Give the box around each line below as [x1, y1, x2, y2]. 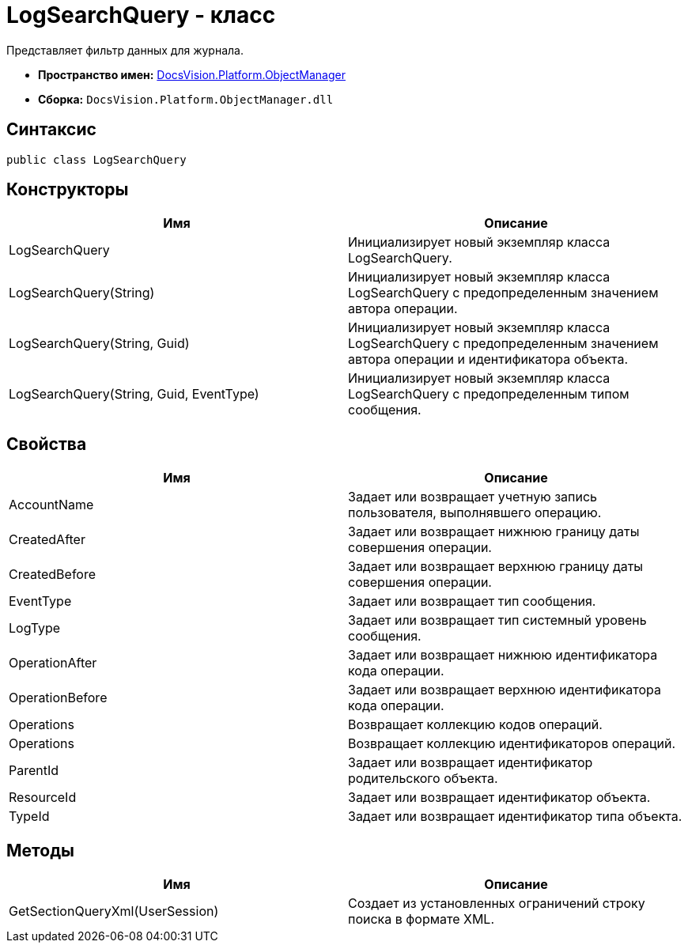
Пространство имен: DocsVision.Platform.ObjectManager [38, 67, 346, 81]
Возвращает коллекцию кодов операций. [348, 716, 603, 733]
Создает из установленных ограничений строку [348, 895, 645, 912]
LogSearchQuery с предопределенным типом [348, 386, 629, 403]
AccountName [9, 497, 94, 513]
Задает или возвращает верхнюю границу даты [348, 558, 644, 575]
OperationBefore [9, 690, 108, 706]
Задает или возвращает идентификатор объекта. [348, 789, 651, 806]
